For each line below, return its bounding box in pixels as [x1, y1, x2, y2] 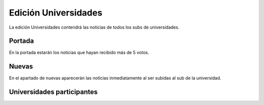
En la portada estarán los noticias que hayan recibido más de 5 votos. [9, 50, 149, 55]
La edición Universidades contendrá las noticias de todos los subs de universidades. [9, 24, 179, 30]
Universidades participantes [9, 88, 98, 96]
